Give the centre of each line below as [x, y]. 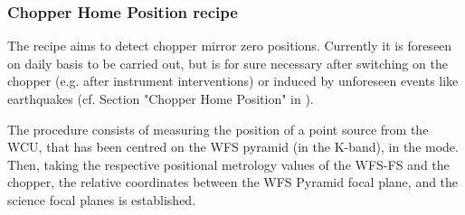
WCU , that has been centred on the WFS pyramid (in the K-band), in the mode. [233, 147]
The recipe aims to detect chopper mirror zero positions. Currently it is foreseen [230, 46]
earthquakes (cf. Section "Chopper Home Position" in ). [161, 98]
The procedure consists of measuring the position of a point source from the [218, 129]
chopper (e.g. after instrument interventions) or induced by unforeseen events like [233, 81]
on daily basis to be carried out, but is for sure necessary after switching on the [228, 63]
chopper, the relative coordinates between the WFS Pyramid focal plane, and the [233, 182]
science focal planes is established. [102, 199]
